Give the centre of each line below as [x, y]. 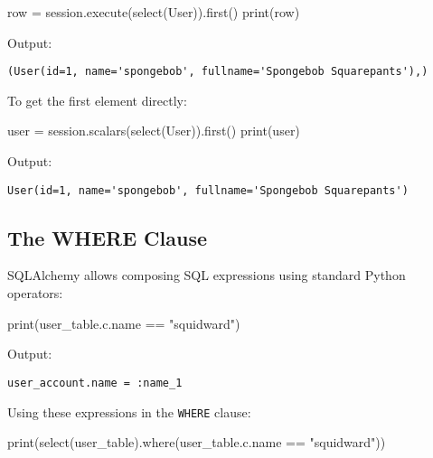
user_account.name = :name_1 [95, 383]
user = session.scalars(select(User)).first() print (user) [154, 131]
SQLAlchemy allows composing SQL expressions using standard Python [207, 275]
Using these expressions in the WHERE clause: [129, 411]
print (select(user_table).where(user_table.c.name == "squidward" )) [197, 442]
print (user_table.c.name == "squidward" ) [124, 323]
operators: [35, 293]
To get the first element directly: [97, 100]
